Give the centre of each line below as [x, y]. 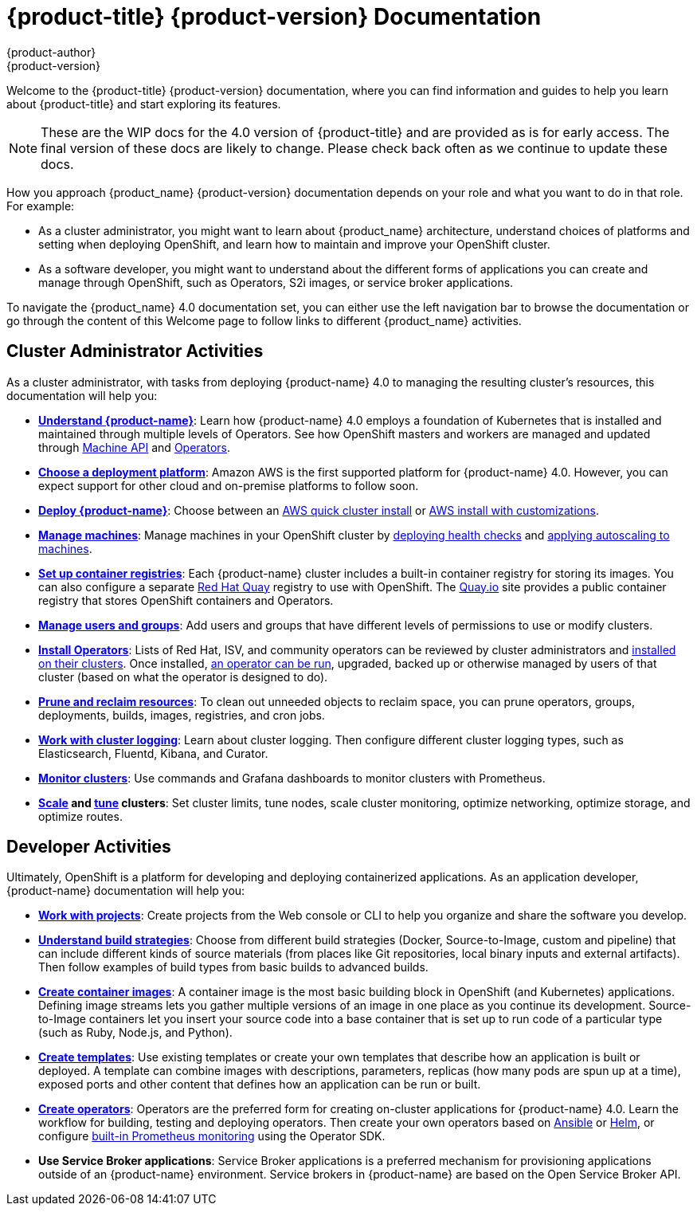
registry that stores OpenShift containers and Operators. [186, 600]
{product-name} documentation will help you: [126, 891]
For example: [41, 206]
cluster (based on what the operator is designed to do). [183, 677]
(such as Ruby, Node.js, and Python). [135, 1033]
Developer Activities [89, 847]
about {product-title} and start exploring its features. [144, 104]
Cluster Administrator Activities [135, 351]
